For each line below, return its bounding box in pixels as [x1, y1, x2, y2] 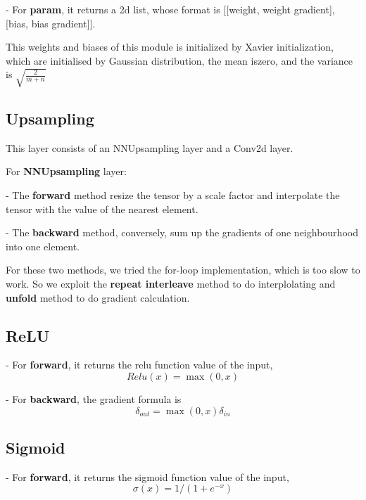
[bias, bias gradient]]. [6, 15, 96, 30]
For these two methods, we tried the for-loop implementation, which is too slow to [6, 262, 360, 277]
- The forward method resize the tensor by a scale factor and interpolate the [6, 188, 340, 203]
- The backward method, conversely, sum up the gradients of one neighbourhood [6, 225, 358, 240]
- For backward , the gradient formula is [6, 391, 182, 406]
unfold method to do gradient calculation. [6, 290, 190, 305]
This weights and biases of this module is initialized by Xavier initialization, [6, 39, 334, 54]
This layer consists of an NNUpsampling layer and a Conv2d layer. [6, 140, 294, 155]
